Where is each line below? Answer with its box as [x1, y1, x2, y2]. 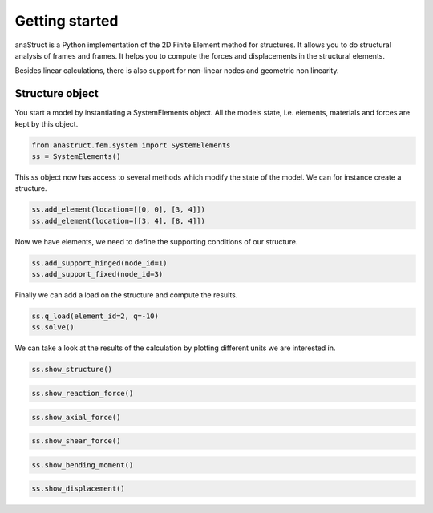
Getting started [14, 12, 119, 30]
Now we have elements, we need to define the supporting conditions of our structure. [14, 236, 298, 246]
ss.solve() [31, 323, 75, 332]
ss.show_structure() [31, 365, 112, 374]
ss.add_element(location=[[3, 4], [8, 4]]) [31, 216, 206, 225]
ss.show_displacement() [31, 484, 126, 493]
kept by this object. [14, 119, 79, 128]
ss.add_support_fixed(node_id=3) [31, 269, 164, 279]
